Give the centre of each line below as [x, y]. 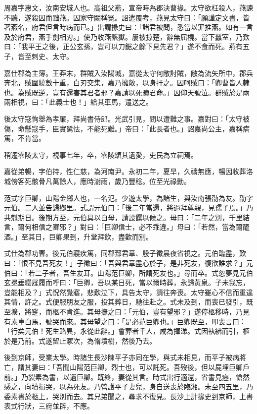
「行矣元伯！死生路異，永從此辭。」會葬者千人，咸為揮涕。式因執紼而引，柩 [127, 331]
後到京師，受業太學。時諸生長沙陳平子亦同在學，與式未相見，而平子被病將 [125, 357]
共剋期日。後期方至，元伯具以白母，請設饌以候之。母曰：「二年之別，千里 [123, 217]
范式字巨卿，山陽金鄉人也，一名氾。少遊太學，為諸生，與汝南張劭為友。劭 [125, 198]
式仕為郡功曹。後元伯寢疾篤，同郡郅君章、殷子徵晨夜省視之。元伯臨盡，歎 [125, 253]
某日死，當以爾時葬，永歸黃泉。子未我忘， [180, 282]
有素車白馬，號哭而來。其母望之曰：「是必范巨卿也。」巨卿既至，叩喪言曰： [125, 321]
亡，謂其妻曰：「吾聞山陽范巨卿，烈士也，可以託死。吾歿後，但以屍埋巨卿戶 [127, 367]
